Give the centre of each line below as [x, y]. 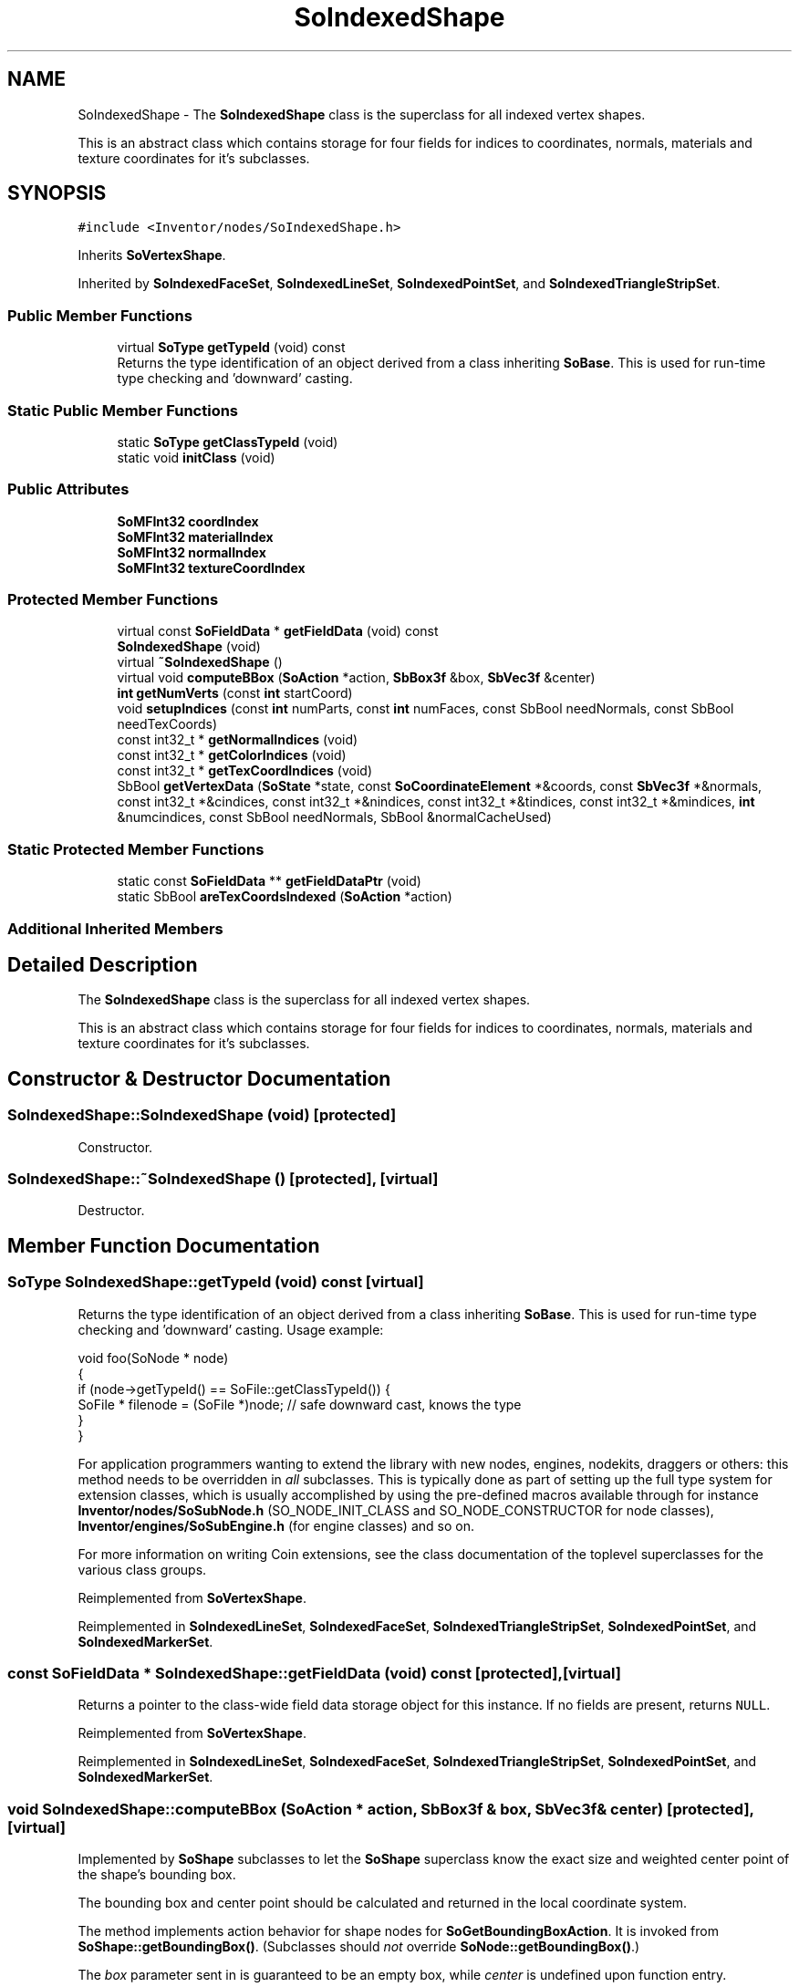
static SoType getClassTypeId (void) [228, 442]
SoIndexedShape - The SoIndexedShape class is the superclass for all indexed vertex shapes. [362, 114]
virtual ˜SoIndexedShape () [200, 662]
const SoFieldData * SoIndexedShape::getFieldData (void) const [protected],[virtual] [314, 1673]
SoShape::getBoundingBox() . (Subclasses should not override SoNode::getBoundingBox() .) [359, 1947]
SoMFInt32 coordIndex [188, 521]
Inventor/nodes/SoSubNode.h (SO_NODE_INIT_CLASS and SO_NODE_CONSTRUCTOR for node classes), [396, 1510]
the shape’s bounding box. [157, 1875]
